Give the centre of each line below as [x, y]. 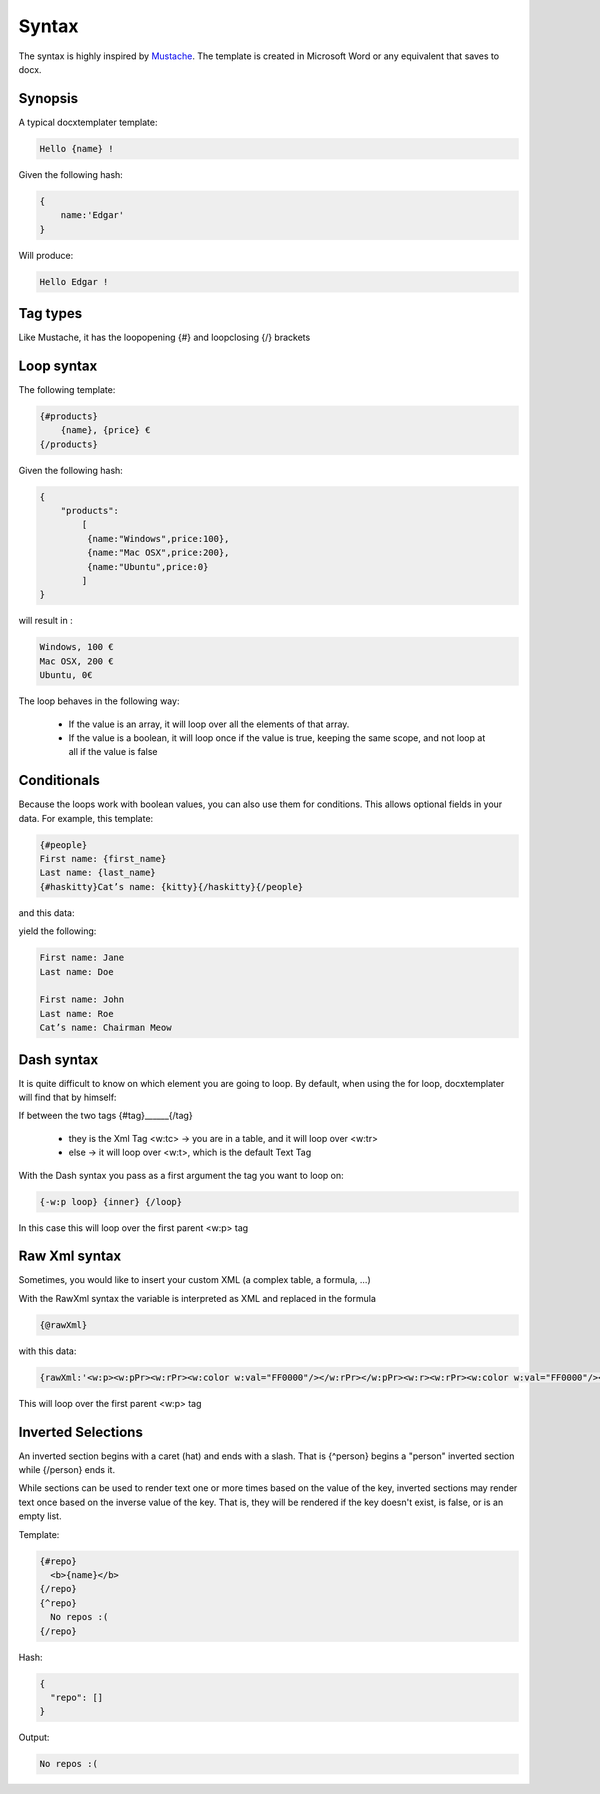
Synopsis [48, 98]
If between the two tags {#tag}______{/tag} [106, 1116]
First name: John [82, 999]
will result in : [46, 621]
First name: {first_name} [103, 858]
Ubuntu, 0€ [66, 675]
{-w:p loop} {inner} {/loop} [111, 1201]
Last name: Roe [76, 1013]
